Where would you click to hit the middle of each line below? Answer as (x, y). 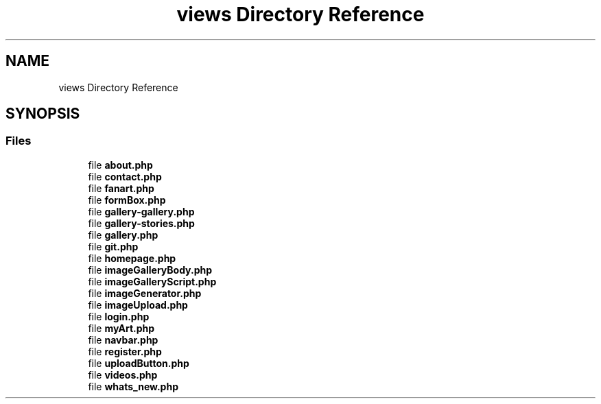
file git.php (113, 246)
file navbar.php (123, 340)
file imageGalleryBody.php (150, 270)
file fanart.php (121, 188)
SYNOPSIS (43, 114)
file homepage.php (132, 258)
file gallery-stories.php (141, 223)
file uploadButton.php (139, 363)
